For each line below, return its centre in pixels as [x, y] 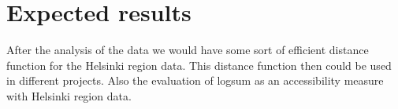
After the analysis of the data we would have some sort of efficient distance [188, 50]
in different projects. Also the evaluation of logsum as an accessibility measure [195, 80]
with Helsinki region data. [69, 95]
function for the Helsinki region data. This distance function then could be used [199, 65]
